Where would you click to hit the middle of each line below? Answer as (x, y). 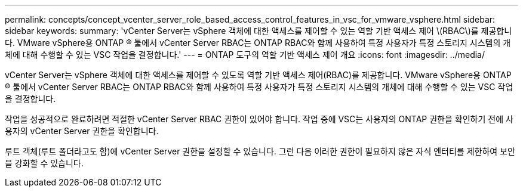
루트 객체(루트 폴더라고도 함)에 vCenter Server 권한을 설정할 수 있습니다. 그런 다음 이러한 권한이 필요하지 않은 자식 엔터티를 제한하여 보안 (260, 151)
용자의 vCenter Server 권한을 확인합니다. (82, 131)
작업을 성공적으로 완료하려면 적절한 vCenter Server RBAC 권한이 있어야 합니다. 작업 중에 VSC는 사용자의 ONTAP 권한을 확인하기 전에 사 (259, 119)
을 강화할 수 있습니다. (44, 163)
